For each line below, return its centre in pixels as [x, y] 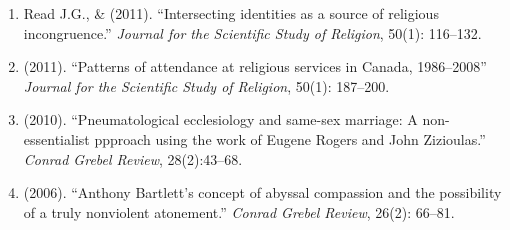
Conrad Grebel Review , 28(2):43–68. [133, 158]
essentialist [56, 138]
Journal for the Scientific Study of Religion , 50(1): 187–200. [206, 85]
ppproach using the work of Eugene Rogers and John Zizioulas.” [290, 138]
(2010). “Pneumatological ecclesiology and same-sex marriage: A [220, 119]
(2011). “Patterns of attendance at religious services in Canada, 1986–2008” [255, 66]
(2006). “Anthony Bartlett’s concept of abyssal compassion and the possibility [262, 192]
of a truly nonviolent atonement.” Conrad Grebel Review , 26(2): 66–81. [239, 211]
